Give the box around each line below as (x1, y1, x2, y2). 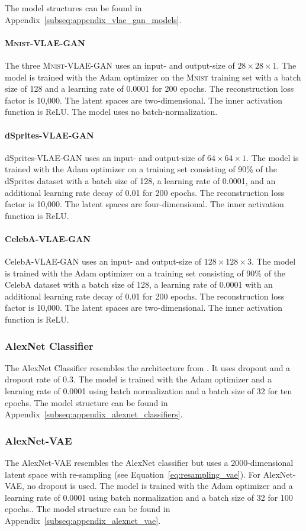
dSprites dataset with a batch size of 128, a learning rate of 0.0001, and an (5, 174, 276, 186)
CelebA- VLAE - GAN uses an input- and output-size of (5, 255, 202, 268)
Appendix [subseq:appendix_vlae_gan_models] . (5, 13, 182, 25)
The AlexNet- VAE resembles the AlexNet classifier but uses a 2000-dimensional (5, 456, 294, 469)
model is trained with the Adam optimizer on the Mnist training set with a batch (5, 70, 301, 83)
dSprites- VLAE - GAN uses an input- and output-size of (5, 151, 205, 163)
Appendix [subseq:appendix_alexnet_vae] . (5, 514, 161, 527)
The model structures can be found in (5, 2, 142, 14)
